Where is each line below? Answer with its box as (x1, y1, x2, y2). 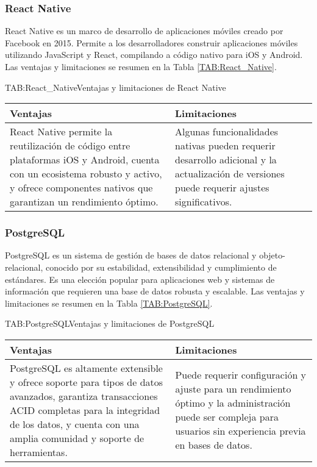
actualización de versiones (175, 166, 285, 181)
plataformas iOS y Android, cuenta (10, 152, 160, 167)
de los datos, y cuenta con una (10, 416, 140, 431)
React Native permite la (10, 124, 113, 139)
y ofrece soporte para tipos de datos (10, 374, 163, 389)
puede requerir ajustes (175, 180, 269, 195)
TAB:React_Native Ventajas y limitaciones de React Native (5, 80, 226, 93)
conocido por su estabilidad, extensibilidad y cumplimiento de (45, 261, 277, 273)
